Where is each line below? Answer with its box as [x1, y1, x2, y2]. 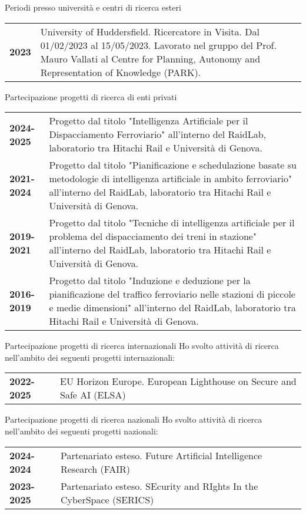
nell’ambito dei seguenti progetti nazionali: [5, 424, 158, 437]
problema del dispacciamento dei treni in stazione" [49, 229, 257, 243]
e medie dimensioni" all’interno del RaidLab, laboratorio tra [49, 301, 296, 315]
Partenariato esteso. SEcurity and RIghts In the [60, 479, 258, 493]
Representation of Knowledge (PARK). [40, 65, 201, 79]
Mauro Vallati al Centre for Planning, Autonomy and [40, 51, 261, 65]
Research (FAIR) [60, 462, 131, 476]
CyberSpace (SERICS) [60, 492, 154, 506]
